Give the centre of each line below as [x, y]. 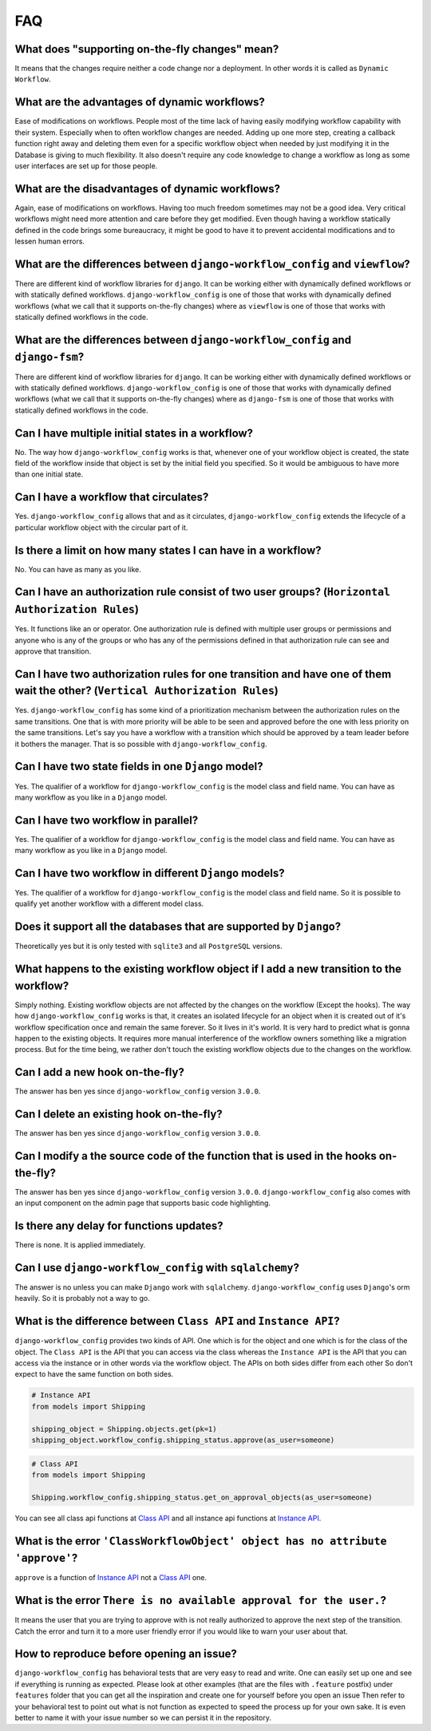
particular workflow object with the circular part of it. [101, 528]
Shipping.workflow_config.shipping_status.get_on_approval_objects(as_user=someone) [202, 1497]
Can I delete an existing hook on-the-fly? [119, 1114]
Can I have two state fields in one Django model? [139, 767]
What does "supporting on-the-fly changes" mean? [147, 49]
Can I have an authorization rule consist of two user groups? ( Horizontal [203, 592]
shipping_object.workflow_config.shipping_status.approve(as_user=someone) [183, 1440]
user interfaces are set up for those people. [86, 166]
